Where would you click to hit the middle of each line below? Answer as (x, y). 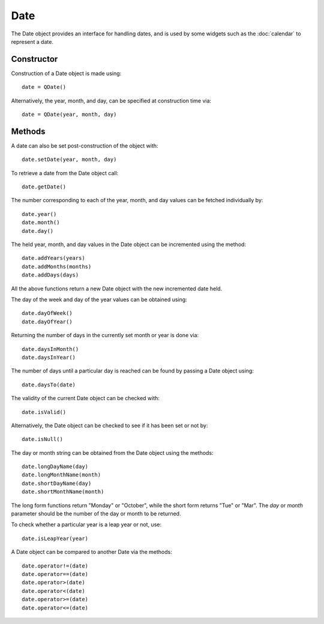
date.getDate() (44, 187)
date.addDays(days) (50, 275)
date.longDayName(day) (55, 467)
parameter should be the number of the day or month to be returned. (96, 514)
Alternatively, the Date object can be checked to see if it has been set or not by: (109, 425)
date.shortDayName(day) (57, 483)
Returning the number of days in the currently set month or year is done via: (105, 335)
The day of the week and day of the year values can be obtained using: (99, 299)
